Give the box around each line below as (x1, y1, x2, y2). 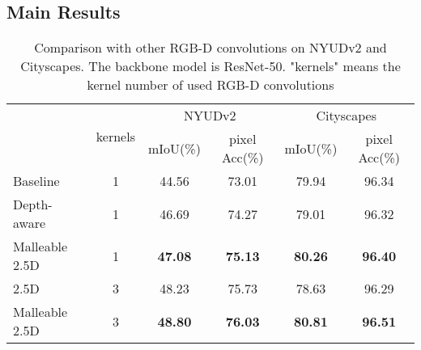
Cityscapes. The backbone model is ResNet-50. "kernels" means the (20, 57, 401, 76)
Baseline (13, 171, 60, 191)
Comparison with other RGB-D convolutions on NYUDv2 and (34, 38, 387, 57)
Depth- (13, 195, 53, 214)
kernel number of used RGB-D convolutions (87, 75, 334, 95)
